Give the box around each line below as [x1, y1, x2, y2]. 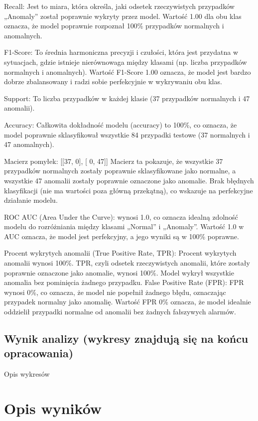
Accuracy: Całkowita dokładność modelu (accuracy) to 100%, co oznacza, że [4, 119, 237, 130]
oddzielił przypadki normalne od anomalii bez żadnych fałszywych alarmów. [4, 306, 236, 317]
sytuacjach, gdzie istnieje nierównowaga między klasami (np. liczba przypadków [4, 56, 247, 67]
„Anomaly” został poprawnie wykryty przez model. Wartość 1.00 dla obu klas [4, 10, 242, 21]
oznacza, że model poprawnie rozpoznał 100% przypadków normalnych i [4, 20, 224, 31]
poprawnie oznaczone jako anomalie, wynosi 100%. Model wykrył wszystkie [4, 267, 234, 278]
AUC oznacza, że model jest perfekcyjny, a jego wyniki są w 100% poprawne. [4, 231, 239, 241]
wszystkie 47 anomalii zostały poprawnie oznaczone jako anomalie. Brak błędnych [4, 175, 254, 185]
